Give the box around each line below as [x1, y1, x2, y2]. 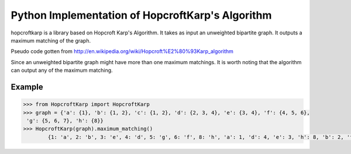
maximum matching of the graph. [11, 37, 91, 44]
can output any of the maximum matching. [11, 67, 113, 74]
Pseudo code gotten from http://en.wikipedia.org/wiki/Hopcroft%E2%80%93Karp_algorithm [11, 48, 234, 55]
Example [11, 82, 43, 92]
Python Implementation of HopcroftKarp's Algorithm [11, 9, 272, 22]
